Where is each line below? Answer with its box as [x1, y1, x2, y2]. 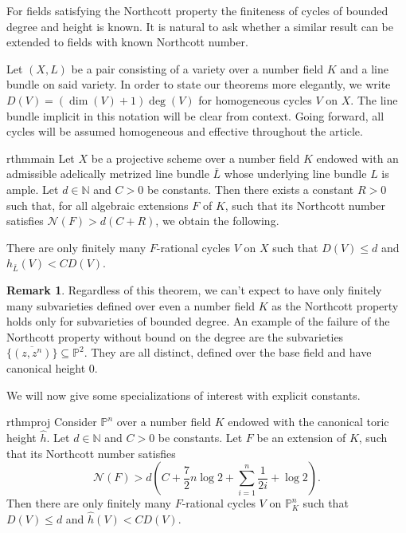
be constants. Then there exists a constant [146, 180, 354, 197]
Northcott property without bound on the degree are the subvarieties [6, 328, 344, 345]
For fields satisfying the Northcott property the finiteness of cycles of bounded [6, 2, 388, 18]
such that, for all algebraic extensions [6, 196, 189, 213]
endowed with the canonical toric [228, 413, 389, 430]
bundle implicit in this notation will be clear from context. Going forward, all [6, 107, 385, 124]
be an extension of [256, 429, 346, 446]
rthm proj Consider [6, 413, 97, 430]
